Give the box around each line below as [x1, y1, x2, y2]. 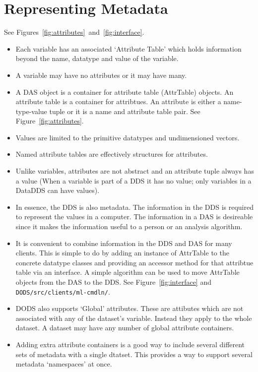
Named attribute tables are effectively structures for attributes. [15, 149, 208, 159]
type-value [15, 106, 47, 116]
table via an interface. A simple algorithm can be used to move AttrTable [15, 267, 240, 277]
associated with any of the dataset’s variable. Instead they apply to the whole [15, 312, 252, 323]
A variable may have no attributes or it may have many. [15, 69, 187, 80]
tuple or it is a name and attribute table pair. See [49, 106, 200, 116]
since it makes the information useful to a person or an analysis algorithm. [15, 221, 243, 232]
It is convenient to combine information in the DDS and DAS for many [15, 238, 232, 248]
